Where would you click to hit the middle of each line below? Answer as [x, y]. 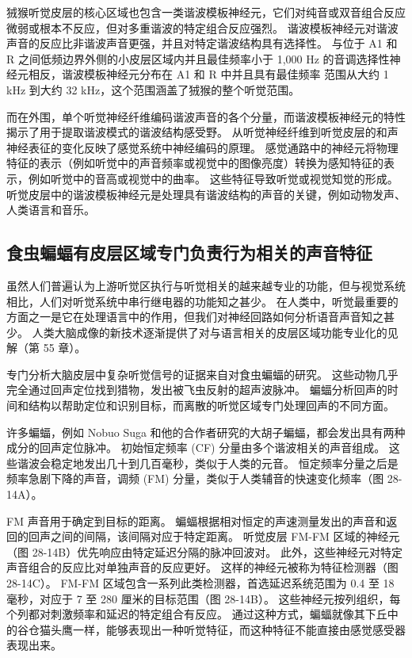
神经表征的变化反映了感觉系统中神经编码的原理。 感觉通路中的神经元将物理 [202, 147]
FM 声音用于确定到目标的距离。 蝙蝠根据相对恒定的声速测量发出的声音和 [196, 520]
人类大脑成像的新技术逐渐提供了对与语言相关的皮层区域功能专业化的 [210, 332]
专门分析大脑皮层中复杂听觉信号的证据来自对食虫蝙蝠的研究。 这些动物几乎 [202, 374]
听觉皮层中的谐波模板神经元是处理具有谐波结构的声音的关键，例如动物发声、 [206, 194]
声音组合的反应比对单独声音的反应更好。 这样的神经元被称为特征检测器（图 [202, 567]
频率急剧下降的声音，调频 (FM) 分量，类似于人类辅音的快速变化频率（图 [195, 478]
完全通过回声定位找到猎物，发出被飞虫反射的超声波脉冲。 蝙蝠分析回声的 [197, 390]
